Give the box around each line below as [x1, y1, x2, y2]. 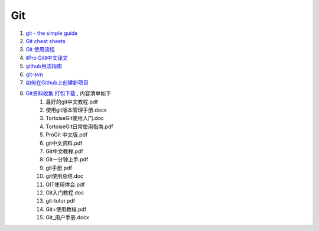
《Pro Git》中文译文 [25, 54, 68, 61]
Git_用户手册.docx [45, 214, 90, 221]
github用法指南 [25, 63, 62, 70]
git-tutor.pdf [45, 197, 76, 204]
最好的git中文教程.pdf [45, 98, 98, 105]
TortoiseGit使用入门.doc [45, 115, 105, 122]
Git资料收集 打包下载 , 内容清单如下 [25, 90, 112, 97]
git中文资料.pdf [45, 139, 83, 147]
